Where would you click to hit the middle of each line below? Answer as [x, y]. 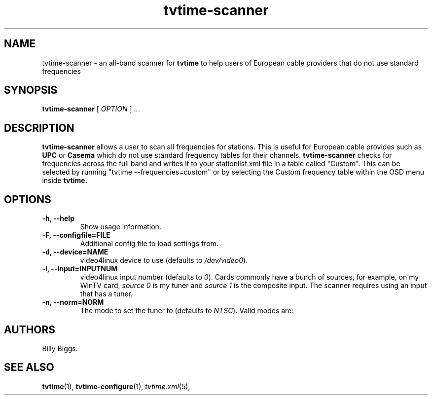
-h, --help [58, 218]
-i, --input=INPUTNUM [80, 269]
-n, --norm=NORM [73, 302]
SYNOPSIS [31, 90]
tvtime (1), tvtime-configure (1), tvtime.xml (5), [116, 386]
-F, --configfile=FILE [76, 235]
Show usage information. [121, 227]
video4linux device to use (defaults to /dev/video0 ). [164, 260]
